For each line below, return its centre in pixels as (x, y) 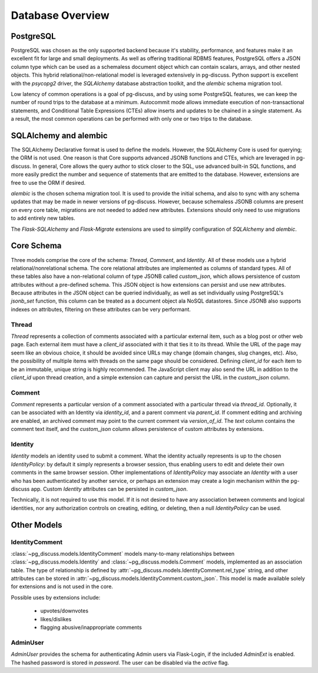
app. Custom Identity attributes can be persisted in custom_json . (110, 489)
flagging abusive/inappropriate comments (91, 628)
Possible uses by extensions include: (56, 597)
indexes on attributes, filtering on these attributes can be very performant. (101, 309)
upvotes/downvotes (64, 611)
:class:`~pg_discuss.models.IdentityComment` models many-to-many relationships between (123, 553)
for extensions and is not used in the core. (62, 586)
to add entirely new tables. (43, 218)
